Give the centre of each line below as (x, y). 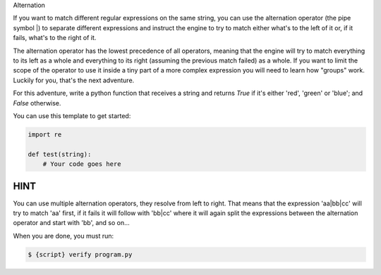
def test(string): (60, 154)
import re (45, 134)
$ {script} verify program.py (80, 254)
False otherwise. (37, 103)
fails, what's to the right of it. (55, 38)
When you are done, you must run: (64, 236)
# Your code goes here (82, 164)
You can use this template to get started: (72, 115)
